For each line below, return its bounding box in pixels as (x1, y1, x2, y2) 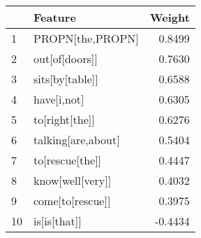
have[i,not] (33, 91, 84, 107)
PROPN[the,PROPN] (33, 30, 139, 46)
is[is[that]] (33, 213, 82, 229)
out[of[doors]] (33, 50, 98, 66)
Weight (149, 9, 190, 25)
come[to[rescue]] (33, 192, 111, 209)
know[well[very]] (33, 172, 112, 188)
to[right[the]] (33, 111, 95, 127)
